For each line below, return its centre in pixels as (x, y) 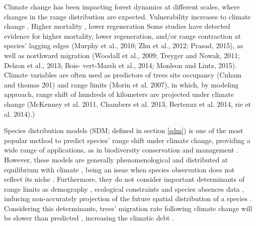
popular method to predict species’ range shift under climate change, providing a (127, 140)
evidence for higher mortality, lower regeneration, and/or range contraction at (123, 36)
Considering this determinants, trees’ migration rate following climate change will (128, 208)
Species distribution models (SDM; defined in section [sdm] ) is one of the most (124, 130)
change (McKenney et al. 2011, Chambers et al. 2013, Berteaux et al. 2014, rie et (128, 104)
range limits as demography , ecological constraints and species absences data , (124, 188)
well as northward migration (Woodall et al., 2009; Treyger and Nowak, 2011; (122, 55)
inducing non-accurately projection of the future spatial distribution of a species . (128, 198)
